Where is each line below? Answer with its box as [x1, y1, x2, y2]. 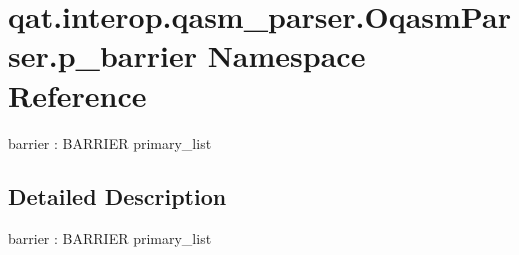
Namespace [207, 35, 366, 76]
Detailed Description [8, 181, 227, 212]
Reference [8, 74, 147, 115]
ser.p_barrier [8, 35, 197, 76]
